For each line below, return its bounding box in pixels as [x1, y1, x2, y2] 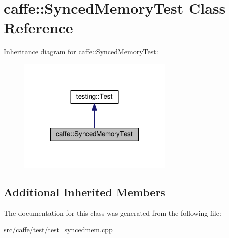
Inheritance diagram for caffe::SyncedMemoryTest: [4, 46, 158, 57]
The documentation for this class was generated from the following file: [4, 207, 221, 218]
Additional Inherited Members [4, 184, 165, 199]
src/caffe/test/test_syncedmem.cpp [4, 224, 113, 235]
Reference [4, 17, 73, 38]
